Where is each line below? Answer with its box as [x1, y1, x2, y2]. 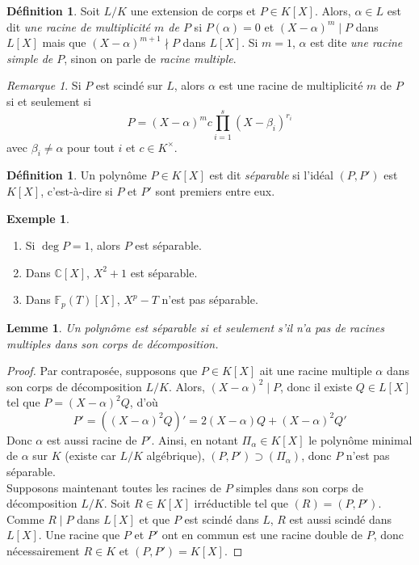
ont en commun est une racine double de [161, 526, 363, 543]
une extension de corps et [130, 2, 257, 19]
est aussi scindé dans [289, 510, 392, 527]
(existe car [65, 447, 116, 464]
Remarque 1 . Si [6, 77, 82, 94]
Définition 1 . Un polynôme [6, 167, 147, 183]
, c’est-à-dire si [40, 183, 113, 200]
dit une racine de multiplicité [6, 18, 151, 35]
